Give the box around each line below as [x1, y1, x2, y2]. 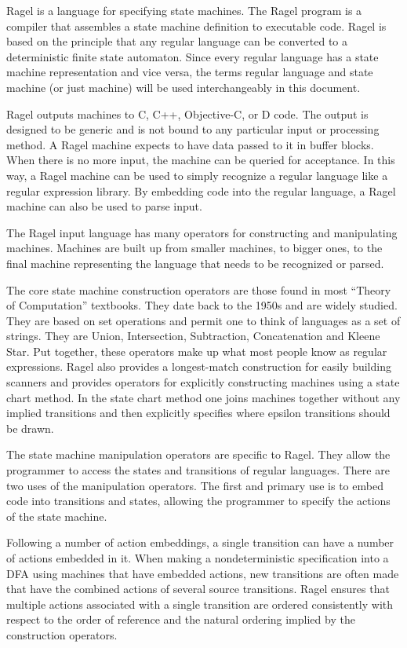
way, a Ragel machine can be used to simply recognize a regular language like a [6, 167, 388, 183]
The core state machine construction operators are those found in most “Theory [6, 281, 391, 298]
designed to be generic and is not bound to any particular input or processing [6, 121, 380, 137]
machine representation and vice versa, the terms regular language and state [6, 64, 373, 80]
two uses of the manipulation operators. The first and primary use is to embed [6, 477, 383, 493]
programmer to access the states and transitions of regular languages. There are [6, 462, 390, 478]
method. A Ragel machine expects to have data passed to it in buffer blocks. [6, 136, 374, 152]
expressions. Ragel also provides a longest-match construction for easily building [6, 358, 391, 375]
